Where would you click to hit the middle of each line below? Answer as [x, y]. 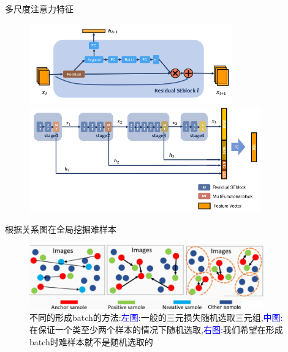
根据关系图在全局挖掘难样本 [61, 229]
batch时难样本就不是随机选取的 [91, 341]
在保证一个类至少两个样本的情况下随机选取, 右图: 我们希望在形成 [156, 329]
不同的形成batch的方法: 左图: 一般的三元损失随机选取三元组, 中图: [156, 317]
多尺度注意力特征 [39, 9]
